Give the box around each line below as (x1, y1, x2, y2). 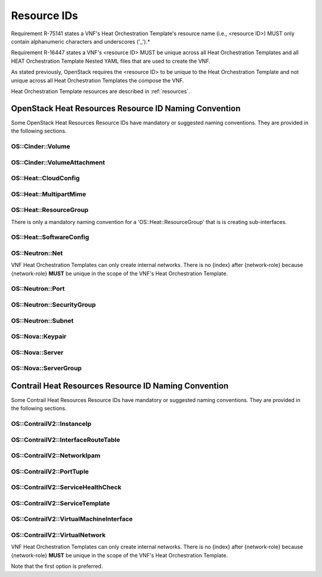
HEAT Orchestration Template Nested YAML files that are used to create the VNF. (11, 57, 211, 65)
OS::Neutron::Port (11, 284, 65, 293)
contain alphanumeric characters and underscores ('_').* (11, 38, 150, 45)
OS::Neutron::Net (11, 248, 63, 257)
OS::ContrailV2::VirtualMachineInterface (11, 515, 133, 523)
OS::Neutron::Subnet (11, 317, 74, 325)
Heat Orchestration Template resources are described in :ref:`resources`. (11, 87, 190, 95)
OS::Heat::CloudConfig (11, 174, 80, 182)
